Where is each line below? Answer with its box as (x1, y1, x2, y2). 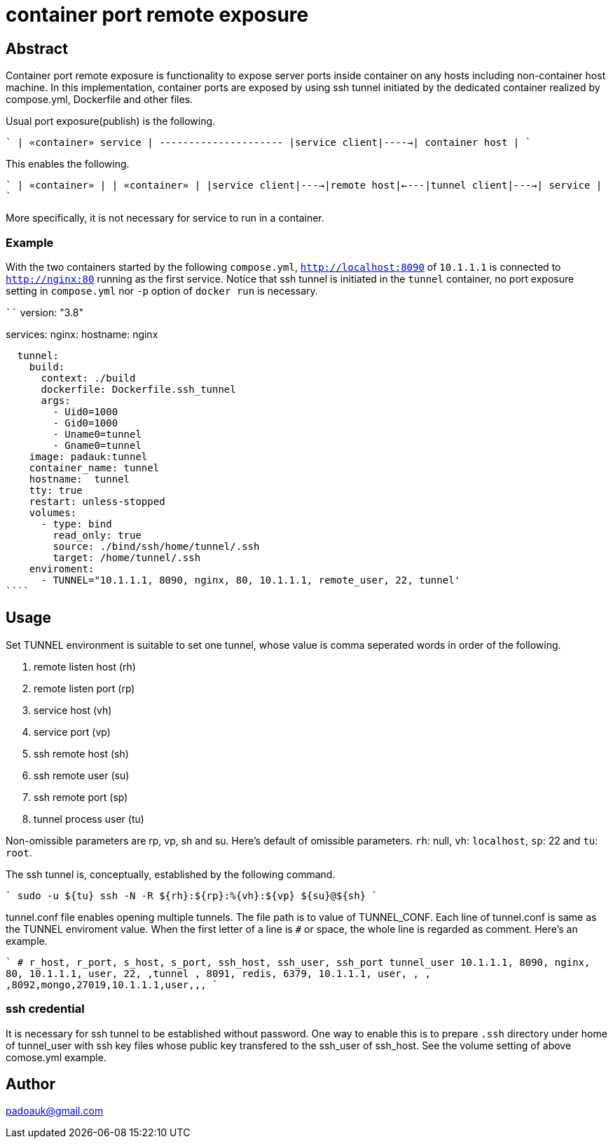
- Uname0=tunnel (53, 428, 142, 440)
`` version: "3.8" (6, 306, 83, 318)
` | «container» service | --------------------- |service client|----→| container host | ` (6, 137, 532, 149)
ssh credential (6, 1002, 85, 1016)
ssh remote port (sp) (34, 790, 128, 803)
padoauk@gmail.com (6, 1105, 104, 1117)
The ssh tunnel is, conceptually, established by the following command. (6, 868, 336, 880)
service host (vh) (34, 704, 112, 716)
